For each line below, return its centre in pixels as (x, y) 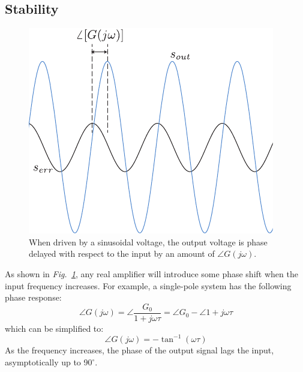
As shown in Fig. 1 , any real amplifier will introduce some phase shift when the (151, 273)
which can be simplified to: (54, 328)
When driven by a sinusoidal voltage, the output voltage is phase (148, 241)
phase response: (33, 297)
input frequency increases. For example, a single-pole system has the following (148, 285)
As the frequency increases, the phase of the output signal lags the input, (139, 349)
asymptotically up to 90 (49, 361)
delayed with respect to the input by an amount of (122, 253)
